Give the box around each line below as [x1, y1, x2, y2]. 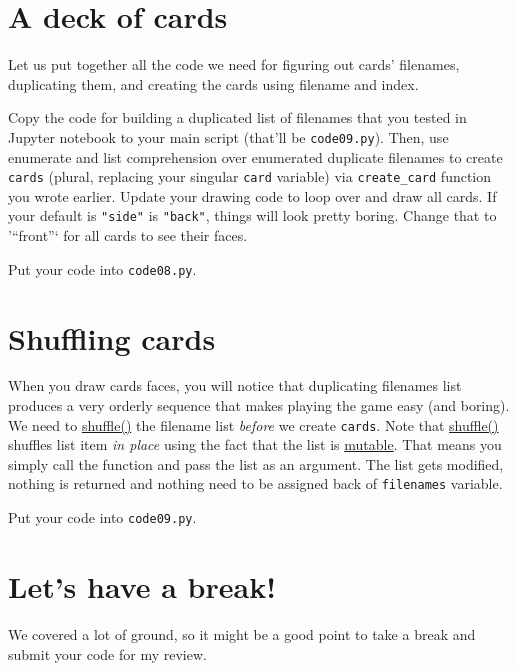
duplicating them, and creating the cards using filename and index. [8, 73, 419, 94]
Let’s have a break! [8, 565, 276, 606]
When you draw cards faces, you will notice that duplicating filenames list [8, 375, 462, 396]
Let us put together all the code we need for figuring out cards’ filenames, [8, 54, 460, 75]
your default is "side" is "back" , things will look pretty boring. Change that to [8, 205, 497, 226]
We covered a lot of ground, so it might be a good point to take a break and [8, 623, 476, 644]
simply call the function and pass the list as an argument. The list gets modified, [8, 453, 504, 474]
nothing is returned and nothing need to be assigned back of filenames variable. [8, 473, 503, 494]
